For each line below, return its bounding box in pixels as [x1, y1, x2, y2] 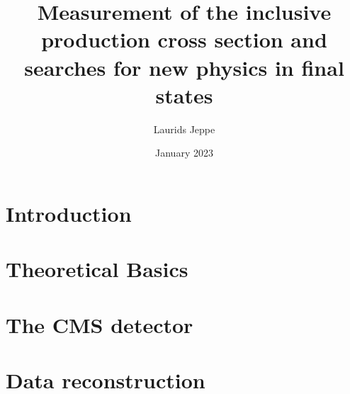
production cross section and [41, 25, 327, 54]
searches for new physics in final [24, 52, 344, 81]
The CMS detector [6, 310, 193, 339]
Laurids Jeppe [153, 121, 215, 136]
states [155, 80, 213, 109]
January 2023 [155, 145, 213, 160]
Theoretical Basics [6, 254, 188, 283]
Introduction [6, 198, 132, 227]
